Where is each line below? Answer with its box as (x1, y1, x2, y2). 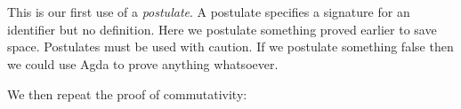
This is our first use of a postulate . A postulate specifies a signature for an (7, 3, 410, 21)
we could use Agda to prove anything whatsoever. (7, 54, 279, 73)
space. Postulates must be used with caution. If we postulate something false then (7, 37, 454, 56)
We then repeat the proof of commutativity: (7, 84, 247, 103)
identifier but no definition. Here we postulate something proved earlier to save (7, 19, 437, 38)
